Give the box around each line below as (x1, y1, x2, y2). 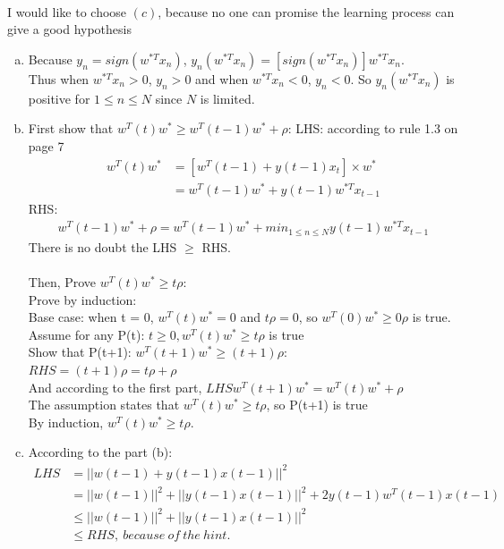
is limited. (200, 89, 255, 107)
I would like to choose (7, 2, 127, 21)
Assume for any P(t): (28, 325, 145, 343)
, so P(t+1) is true (266, 395, 368, 414)
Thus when (28, 69, 90, 88)
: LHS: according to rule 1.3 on (287, 119, 458, 138)
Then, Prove (28, 273, 97, 291)
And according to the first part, (28, 377, 202, 396)
